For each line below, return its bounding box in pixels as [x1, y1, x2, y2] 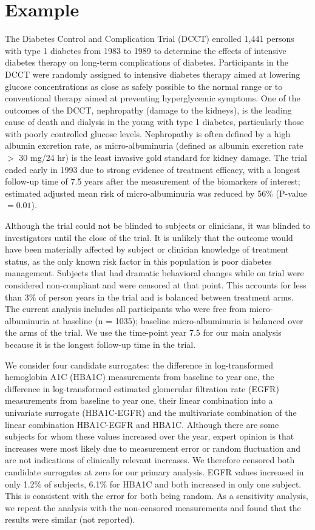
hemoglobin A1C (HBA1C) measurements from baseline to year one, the [5, 370, 274, 383]
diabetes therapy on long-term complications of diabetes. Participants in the [5, 56, 288, 69]
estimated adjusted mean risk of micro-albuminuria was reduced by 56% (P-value [5, 186, 307, 199]
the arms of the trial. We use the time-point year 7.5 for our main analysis [5, 326, 282, 339]
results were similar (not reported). [5, 513, 135, 526]
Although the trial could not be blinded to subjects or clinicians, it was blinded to [5, 219, 311, 232]
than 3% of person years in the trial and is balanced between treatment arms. [5, 290, 294, 303]
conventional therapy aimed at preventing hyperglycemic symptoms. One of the [5, 92, 300, 104]
